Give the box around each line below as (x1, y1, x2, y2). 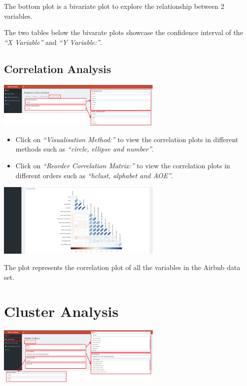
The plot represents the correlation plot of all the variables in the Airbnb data (4, 262, 241, 272)
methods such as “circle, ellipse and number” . (15, 144, 154, 154)
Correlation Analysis (4, 61, 111, 76)
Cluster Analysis (4, 301, 119, 321)
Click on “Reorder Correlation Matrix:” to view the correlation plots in (15, 160, 230, 171)
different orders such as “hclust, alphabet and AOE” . (15, 170, 174, 180)
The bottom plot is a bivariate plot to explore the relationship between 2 (4, 1, 224, 11)
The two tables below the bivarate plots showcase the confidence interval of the (4, 27, 243, 38)
